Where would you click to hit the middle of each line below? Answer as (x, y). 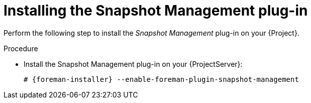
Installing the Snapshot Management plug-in (156, 11)
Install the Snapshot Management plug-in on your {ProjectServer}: (133, 64)
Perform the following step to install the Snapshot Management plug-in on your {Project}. (151, 33)
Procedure (21, 48)
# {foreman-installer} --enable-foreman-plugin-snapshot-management (161, 79)
